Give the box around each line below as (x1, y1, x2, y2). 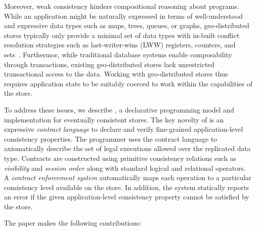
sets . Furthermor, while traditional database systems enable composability (4, 49, 232, 59)
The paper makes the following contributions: (4, 218, 141, 228)
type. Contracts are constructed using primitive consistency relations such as (4, 153, 236, 163)
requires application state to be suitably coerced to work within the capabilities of (4, 78, 253, 88)
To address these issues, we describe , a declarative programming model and (4, 104, 234, 115)
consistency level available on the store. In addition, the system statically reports (4, 182, 249, 192)
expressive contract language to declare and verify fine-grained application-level (4, 124, 243, 134)
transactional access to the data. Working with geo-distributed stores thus (4, 69, 228, 79)
